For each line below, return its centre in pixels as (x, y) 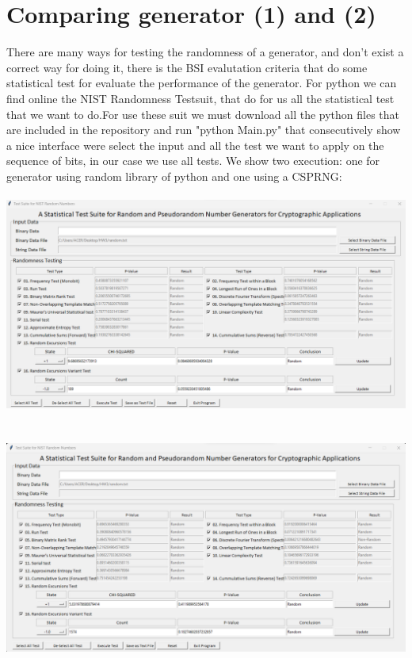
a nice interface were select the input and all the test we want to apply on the (195, 145)
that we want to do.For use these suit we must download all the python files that (203, 114)
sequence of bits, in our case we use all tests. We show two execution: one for (193, 161)
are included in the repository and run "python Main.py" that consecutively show (204, 130)
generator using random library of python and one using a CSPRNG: (174, 176)
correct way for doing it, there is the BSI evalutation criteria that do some (187, 67)
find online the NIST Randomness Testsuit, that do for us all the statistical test (200, 98)
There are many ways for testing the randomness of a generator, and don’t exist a (205, 52)
